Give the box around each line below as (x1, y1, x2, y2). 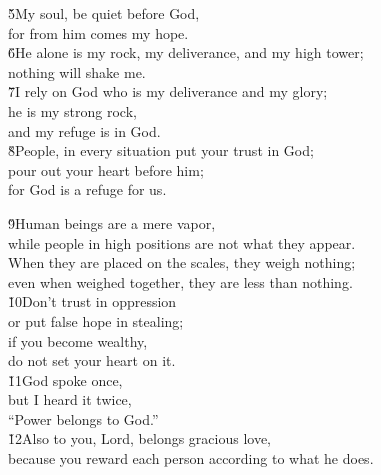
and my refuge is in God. (8, 120, 161, 141)
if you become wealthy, (8, 330, 148, 351)
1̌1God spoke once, (8, 369, 123, 390)
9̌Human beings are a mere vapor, (8, 212, 216, 233)
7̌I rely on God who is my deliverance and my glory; (8, 81, 328, 102)
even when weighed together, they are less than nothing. (8, 271, 353, 292)
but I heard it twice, (8, 389, 132, 410)
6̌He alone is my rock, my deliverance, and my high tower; (8, 42, 364, 63)
